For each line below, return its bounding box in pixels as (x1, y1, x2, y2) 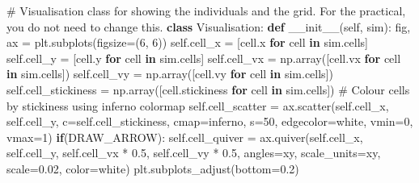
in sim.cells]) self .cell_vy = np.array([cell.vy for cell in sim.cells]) (6, 65, 333, 82)
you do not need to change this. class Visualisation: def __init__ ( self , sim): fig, (6, 18, 411, 35)
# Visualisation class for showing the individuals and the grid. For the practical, (6, 2, 406, 19)
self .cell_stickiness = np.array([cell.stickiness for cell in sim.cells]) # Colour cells (6, 81, 410, 98)
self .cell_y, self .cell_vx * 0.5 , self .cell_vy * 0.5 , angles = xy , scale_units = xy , (6, 144, 381, 161)
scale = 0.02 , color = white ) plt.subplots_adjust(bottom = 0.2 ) (6, 160, 299, 177)
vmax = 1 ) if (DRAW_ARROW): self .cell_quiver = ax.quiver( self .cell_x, (6, 128, 363, 145)
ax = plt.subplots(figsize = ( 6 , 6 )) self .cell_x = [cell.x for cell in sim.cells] (6, 34, 368, 51)
